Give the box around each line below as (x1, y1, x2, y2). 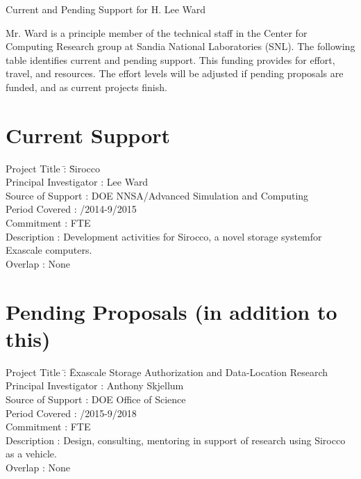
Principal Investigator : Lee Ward (6, 174, 149, 189)
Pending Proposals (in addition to (6, 297, 337, 325)
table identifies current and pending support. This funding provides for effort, (6, 52, 335, 67)
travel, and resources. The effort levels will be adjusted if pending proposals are (6, 66, 344, 81)
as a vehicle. (6, 446, 57, 461)
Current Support (6, 120, 171, 149)
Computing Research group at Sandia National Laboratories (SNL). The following (6, 39, 355, 54)
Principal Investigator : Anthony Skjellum (6, 378, 184, 393)
